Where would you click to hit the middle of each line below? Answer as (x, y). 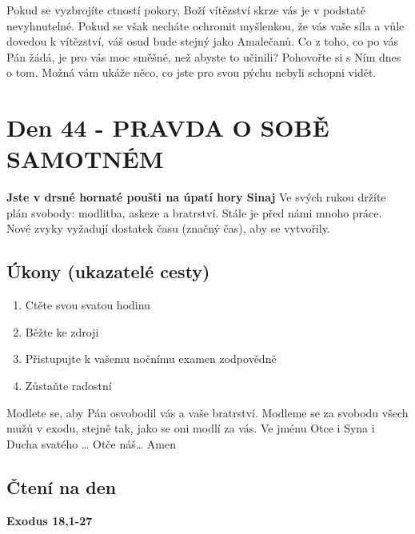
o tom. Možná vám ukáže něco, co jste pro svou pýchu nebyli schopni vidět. (192, 72)
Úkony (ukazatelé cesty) (108, 271)
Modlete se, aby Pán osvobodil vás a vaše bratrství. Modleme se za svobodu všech (207, 412)
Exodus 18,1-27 (50, 520)
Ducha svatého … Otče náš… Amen (91, 443)
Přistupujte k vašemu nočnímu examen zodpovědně (151, 359)
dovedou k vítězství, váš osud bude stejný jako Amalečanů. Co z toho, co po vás (202, 41)
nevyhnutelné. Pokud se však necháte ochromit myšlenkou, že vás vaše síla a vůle (206, 25)
